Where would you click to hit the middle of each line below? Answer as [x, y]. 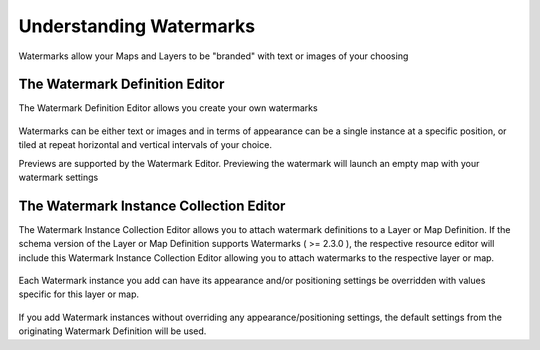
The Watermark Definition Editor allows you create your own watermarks [168, 108]
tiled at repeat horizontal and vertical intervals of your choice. [145, 145]
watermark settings [58, 177]
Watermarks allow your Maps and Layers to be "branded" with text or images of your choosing [213, 56]
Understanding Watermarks [136, 26]
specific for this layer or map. [79, 294]
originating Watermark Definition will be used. [112, 331]
